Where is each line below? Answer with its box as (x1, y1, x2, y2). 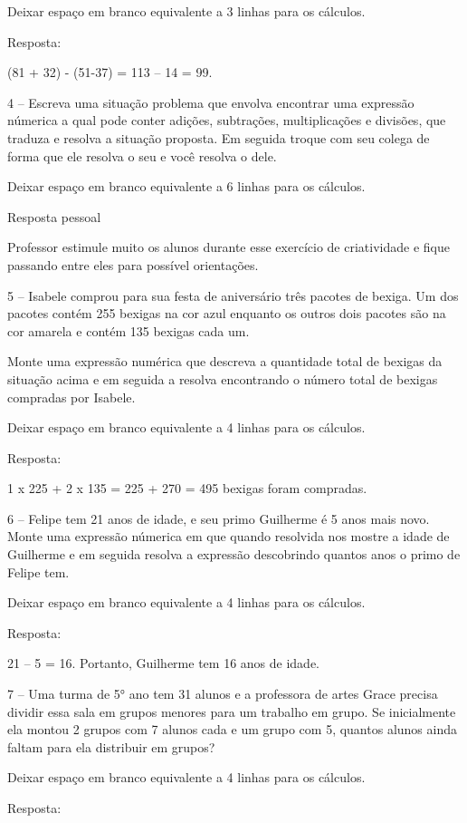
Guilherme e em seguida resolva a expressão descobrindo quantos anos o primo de (7, 545, 461, 564)
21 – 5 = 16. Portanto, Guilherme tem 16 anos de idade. (7, 654, 319, 673)
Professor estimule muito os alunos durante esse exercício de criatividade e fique (7, 237, 450, 257)
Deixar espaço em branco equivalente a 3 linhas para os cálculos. (7, 2, 366, 20)
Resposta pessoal (7, 207, 101, 226)
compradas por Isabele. (7, 387, 136, 406)
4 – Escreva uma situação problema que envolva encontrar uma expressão (7, 92, 415, 111)
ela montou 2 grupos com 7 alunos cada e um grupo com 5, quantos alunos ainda (7, 720, 457, 739)
